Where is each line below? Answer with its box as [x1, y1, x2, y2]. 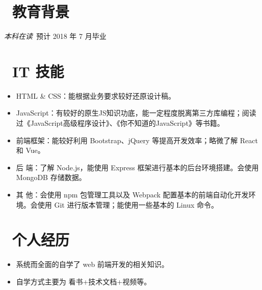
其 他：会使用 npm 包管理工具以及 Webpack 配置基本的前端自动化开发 [16, 189, 249, 199]
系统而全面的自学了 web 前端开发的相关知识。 [16, 259, 169, 270]
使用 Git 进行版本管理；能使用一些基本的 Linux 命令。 [37, 199, 218, 210]
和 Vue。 [16, 145, 45, 155]
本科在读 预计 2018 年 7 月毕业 [4, 31, 107, 41]
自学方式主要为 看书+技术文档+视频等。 [16, 276, 151, 286]
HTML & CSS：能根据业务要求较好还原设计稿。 [16, 90, 175, 101]
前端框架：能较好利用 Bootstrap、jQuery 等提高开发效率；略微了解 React [16, 135, 258, 145]
